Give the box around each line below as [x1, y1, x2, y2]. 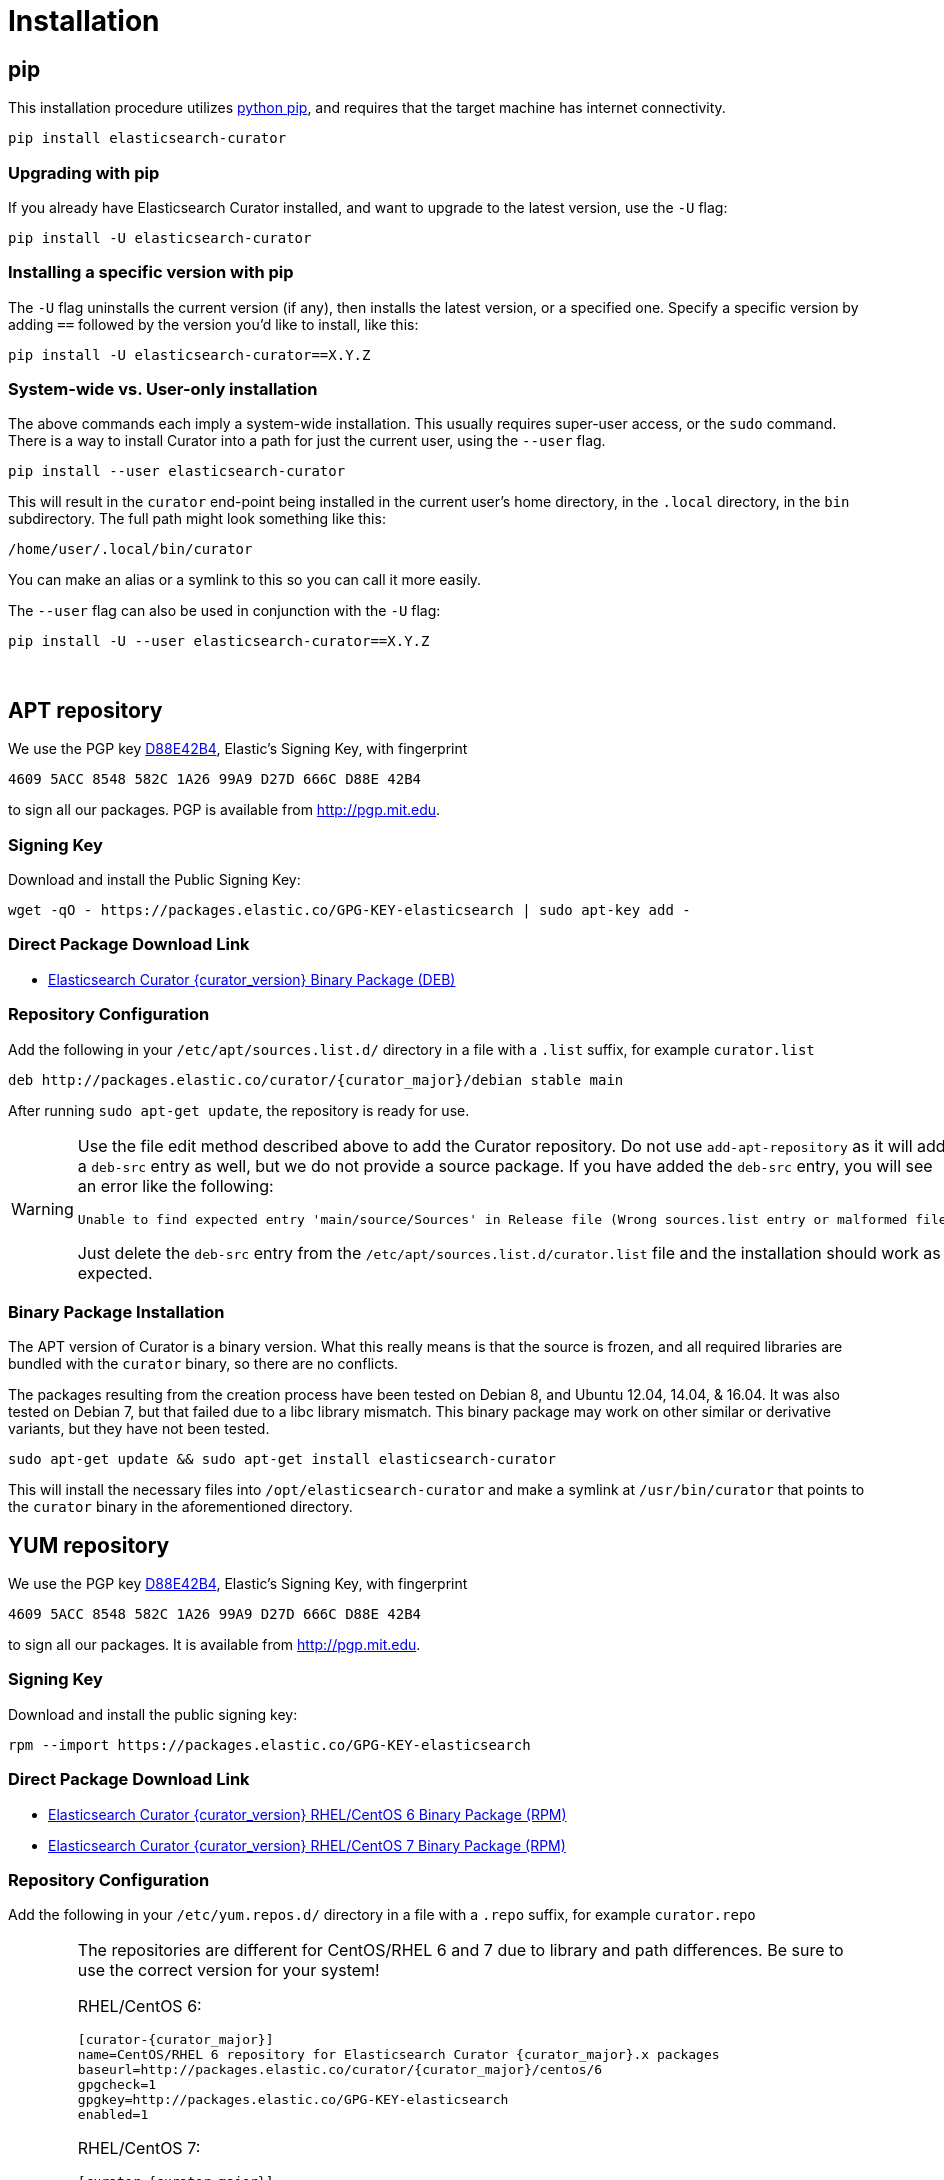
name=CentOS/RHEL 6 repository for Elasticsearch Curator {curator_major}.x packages [77, 2047, 720, 2063]
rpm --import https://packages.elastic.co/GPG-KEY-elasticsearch [8, 1736, 531, 1753]
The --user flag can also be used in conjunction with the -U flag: [8, 602, 441, 620]
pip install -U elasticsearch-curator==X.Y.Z [8, 346, 371, 363]
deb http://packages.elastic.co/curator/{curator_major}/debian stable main [8, 1071, 624, 1088]
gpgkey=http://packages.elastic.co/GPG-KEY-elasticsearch [77, 2092, 509, 2108]
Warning [11, 1199, 74, 1220]
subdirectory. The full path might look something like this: [8, 510, 386, 528]
